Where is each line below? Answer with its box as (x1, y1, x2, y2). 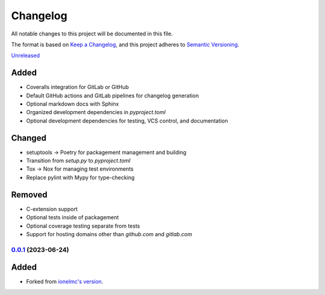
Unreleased (11, 52, 40, 59)
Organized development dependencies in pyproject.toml (26, 109, 166, 116)
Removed (11, 189, 48, 199)
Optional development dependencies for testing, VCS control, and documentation (26, 117, 228, 124)
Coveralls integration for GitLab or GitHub (26, 84, 129, 91)
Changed (11, 133, 46, 143)
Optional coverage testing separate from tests (26, 222, 140, 230)
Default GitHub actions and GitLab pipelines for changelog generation (26, 92, 199, 99)
